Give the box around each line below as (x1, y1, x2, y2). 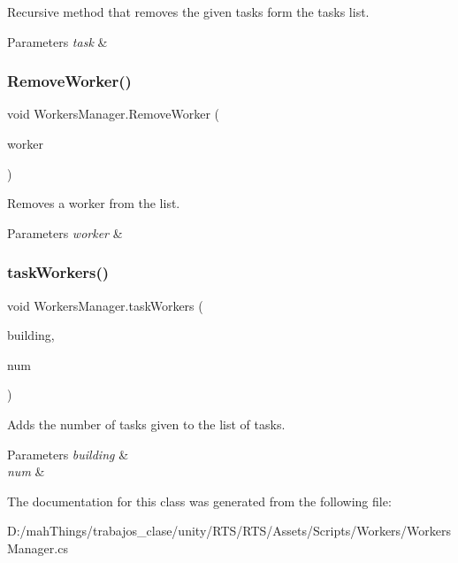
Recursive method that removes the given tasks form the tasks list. (7, 3, 370, 20)
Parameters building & (7, 444, 129, 463)
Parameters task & (7, 32, 108, 50)
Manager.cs (7, 538, 68, 557)
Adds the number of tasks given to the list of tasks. (7, 414, 286, 433)
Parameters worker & (7, 223, 123, 242)
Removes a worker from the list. (7, 194, 180, 212)
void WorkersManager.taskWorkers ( (7, 296, 203, 314)
